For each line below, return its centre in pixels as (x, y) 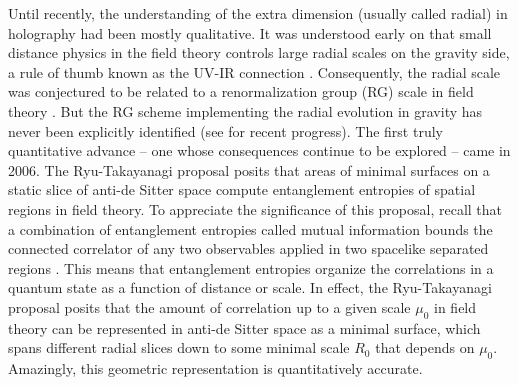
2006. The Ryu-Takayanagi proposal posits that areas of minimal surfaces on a (249, 169)
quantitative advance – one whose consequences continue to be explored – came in (259, 150)
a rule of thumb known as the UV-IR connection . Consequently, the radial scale (254, 71)
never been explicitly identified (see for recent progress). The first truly (225, 130)
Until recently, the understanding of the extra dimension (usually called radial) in (258, 13)
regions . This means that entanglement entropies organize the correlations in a (251, 267)
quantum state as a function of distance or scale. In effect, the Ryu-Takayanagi (250, 287)
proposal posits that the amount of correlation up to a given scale (209, 306)
